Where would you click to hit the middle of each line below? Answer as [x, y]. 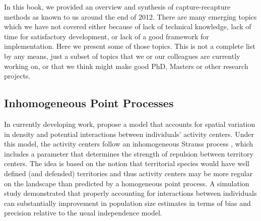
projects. [17, 76]
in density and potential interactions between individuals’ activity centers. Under [129, 134]
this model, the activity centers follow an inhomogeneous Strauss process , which [129, 144]
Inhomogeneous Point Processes [89, 103]
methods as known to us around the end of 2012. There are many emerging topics [130, 16]
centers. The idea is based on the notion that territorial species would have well [127, 163]
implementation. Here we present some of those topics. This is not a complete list [130, 46]
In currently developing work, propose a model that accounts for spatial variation [130, 124]
